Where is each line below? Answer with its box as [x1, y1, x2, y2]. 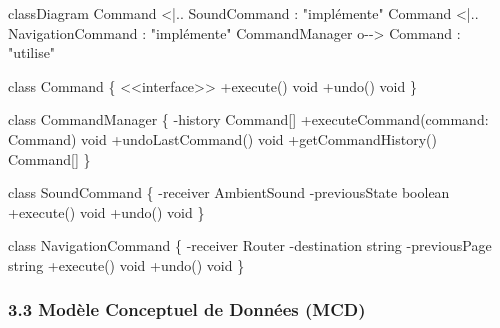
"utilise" [8, 42, 56, 63]
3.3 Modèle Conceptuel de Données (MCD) [8, 297, 366, 322]
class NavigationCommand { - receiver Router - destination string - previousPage [8, 235, 492, 256]
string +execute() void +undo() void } [8, 254, 245, 275]
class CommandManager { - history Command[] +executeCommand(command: [8, 109, 489, 130]
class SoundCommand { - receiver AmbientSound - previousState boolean [8, 182, 450, 203]
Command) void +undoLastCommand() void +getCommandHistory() [8, 128, 437, 149]
